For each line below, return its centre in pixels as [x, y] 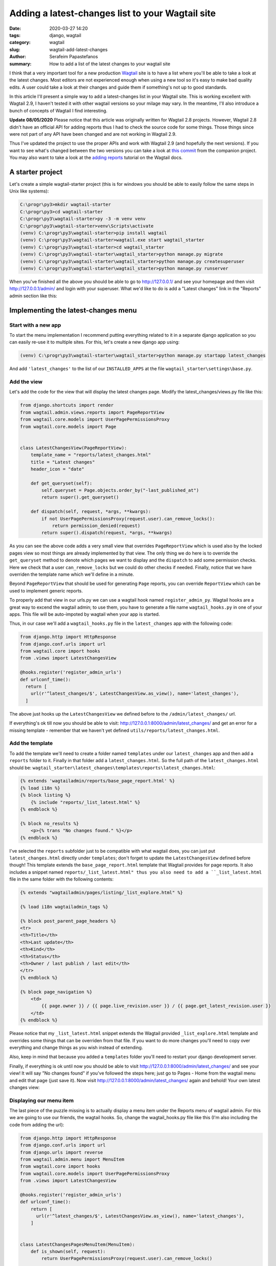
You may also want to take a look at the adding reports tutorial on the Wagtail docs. [96, 157]
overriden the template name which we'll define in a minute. [72, 574]
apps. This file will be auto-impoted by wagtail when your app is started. [85, 614]
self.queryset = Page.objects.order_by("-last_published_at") [120, 490]
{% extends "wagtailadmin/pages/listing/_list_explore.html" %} [102, 893]
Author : [18, 57]
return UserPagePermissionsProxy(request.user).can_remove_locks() [127, 1259]
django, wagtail [65, 35]
